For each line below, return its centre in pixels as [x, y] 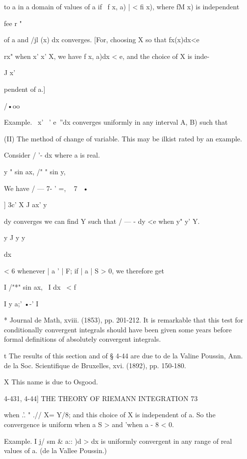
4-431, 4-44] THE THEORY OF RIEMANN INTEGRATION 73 [101, 398]
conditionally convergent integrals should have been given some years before [118, 329]
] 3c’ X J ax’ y [25, 204]
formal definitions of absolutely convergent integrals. [83, 339]
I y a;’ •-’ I [21, 303]
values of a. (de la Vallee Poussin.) [56, 450]
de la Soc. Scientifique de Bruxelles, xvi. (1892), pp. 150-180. [95, 365]
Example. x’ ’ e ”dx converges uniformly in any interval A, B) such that [116, 122]
